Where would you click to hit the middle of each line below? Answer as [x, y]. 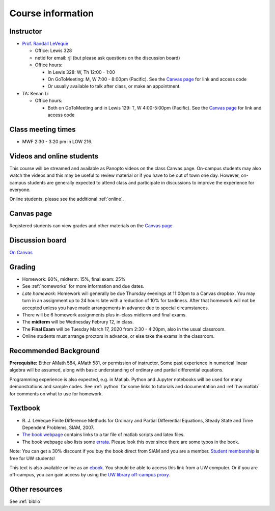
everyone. [20, 190]
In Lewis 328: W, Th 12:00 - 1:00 [81, 72]
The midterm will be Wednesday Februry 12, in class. [78, 322]
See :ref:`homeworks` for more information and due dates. [83, 286]
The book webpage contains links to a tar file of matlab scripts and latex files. [103, 435]
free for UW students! [32, 458]
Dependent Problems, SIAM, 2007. [58, 427]
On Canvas [21, 253]
